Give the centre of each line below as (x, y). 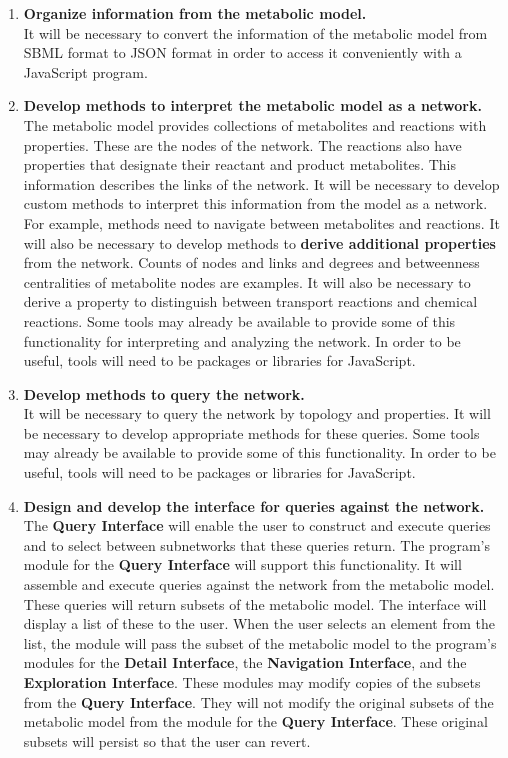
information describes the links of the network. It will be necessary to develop (261, 183)
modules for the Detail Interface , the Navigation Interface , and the (245, 662)
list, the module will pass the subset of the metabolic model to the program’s (260, 642)
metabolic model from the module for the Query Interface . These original (255, 721)
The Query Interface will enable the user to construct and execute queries (257, 525)
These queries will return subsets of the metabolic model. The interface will (255, 603)
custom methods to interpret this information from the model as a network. (255, 203)
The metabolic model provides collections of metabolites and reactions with (255, 124)
